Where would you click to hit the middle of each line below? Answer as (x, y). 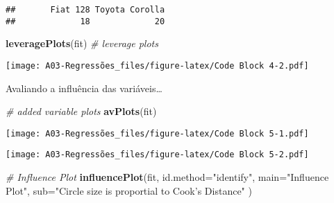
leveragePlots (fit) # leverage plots (82, 43)
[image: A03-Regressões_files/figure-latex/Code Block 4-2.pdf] (157, 65)
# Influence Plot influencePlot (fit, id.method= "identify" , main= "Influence (167, 177)
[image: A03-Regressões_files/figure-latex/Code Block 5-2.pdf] (157, 155)
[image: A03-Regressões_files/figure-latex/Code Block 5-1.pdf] (157, 133)
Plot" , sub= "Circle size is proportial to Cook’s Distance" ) (129, 190)
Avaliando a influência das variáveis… (84, 88)
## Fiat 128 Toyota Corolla (85, 10)
